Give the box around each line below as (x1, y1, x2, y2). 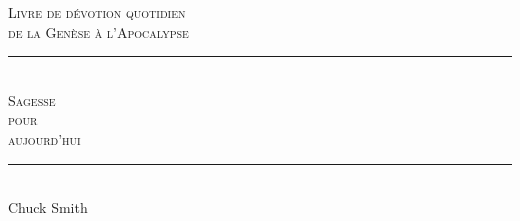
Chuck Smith (8, 197, 88, 218)
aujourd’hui (8, 128, 81, 149)
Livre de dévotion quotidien (8, 2, 186, 22)
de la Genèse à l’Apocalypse (8, 21, 189, 42)
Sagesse (8, 89, 56, 110)
